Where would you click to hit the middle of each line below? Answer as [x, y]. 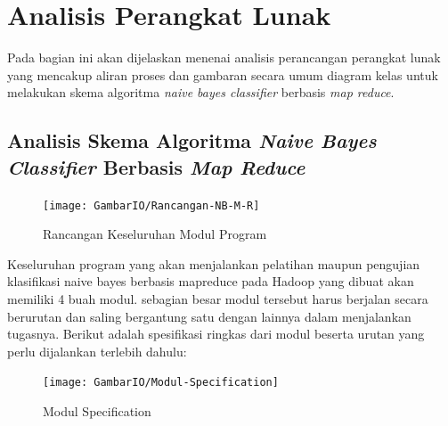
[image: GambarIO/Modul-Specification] [161, 383]
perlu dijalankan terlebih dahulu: [97, 351]
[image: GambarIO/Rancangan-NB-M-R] [151, 205]
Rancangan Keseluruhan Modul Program [155, 234]
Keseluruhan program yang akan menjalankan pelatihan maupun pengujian [214, 263]
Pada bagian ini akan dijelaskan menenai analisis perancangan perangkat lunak [224, 57]
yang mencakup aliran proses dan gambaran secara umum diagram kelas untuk [223, 74]
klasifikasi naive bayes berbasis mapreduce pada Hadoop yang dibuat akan [211, 281]
